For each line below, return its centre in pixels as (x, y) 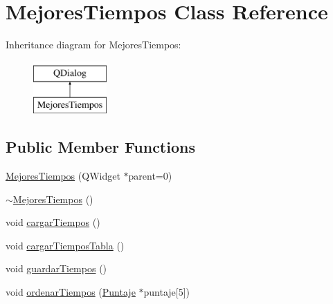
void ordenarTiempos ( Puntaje (71, 292)
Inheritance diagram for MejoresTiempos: (93, 45)
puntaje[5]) (167, 292)
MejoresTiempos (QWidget (63, 176)
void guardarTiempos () (56, 268)
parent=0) (150, 176)
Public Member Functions (100, 147)
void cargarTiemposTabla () (65, 245)
